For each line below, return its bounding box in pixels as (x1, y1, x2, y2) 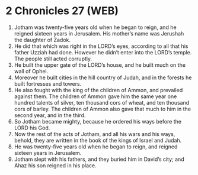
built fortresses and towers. (14, 80, 82, 87)
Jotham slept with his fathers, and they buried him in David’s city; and (14, 155, 184, 163)
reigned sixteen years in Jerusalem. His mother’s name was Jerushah (14, 30, 184, 37)
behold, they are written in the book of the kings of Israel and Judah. (14, 137, 182, 144)
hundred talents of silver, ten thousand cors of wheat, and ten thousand (14, 99, 190, 106)
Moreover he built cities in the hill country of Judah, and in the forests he (14, 74, 192, 81)
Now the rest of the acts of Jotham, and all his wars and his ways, (14, 130, 175, 137)
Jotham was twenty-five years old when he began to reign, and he (14, 24, 177, 31)
